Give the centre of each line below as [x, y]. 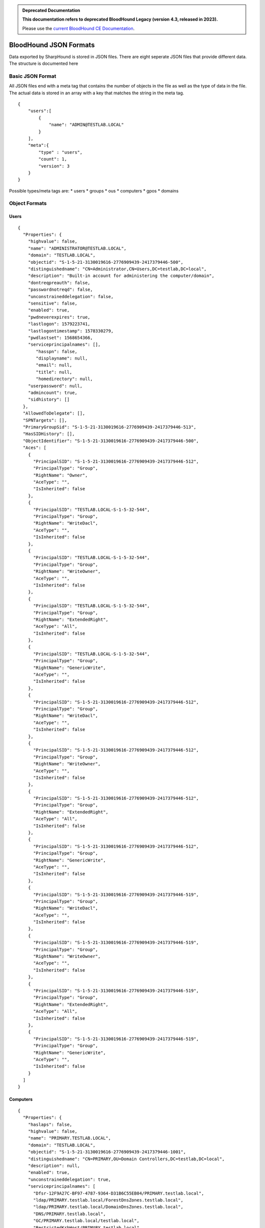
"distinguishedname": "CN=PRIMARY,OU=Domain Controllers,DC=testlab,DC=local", [126, 1159]
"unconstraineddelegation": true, [69, 1179]
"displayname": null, [62, 358]
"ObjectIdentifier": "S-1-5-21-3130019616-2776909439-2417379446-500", [111, 441]
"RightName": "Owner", [60, 475]
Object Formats [28, 203]
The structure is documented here [44, 63]
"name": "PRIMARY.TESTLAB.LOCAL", [69, 1138]
